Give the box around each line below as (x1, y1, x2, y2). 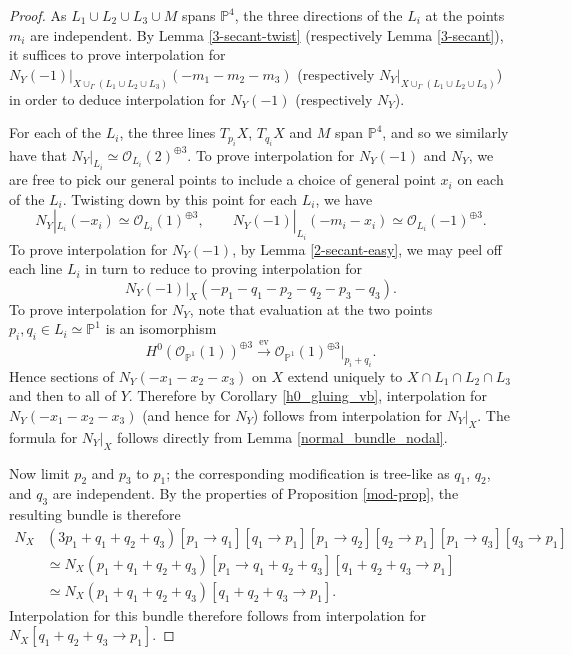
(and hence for (142, 405, 231, 426)
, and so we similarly (382, 122, 509, 143)
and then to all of (9, 385, 116, 406)
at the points (425, 5, 505, 25)
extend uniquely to (287, 365, 403, 386)
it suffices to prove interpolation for (9, 44, 226, 65)
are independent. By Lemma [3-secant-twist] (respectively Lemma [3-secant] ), (30, 24, 504, 45)
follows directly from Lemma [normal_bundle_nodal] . (117, 426, 448, 447)
